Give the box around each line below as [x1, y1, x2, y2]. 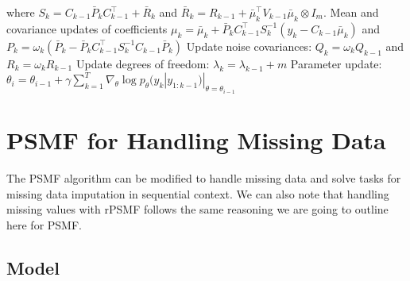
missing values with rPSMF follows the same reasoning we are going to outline [6, 201, 389, 217]
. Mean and [323, 4, 379, 20]
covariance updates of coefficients [6, 20, 168, 37]
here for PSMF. [6, 216, 82, 233]
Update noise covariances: [186, 37, 312, 54]
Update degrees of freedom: [75, 55, 210, 71]
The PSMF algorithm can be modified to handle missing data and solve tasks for [6, 169, 401, 186]
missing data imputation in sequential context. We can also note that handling [6, 185, 389, 202]
